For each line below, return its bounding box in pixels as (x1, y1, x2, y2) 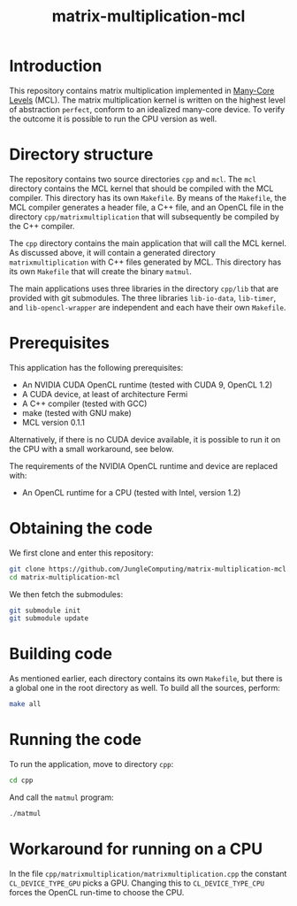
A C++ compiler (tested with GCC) (21, 398, 148, 409)
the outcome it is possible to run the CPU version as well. (9, 113, 217, 124)
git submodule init (9, 606, 81, 615)
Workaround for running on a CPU (9, 839, 263, 859)
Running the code (9, 730, 142, 749)
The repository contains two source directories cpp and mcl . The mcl (9, 173, 256, 184)
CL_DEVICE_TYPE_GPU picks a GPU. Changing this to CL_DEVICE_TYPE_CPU (9, 878, 265, 888)
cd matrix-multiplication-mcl (9, 572, 121, 581)
